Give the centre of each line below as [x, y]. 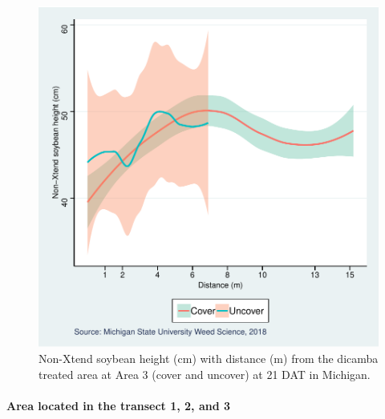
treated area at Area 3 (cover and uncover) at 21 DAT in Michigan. [205, 374]
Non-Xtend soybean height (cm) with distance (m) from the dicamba [209, 358]
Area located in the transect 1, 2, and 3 [119, 405]
